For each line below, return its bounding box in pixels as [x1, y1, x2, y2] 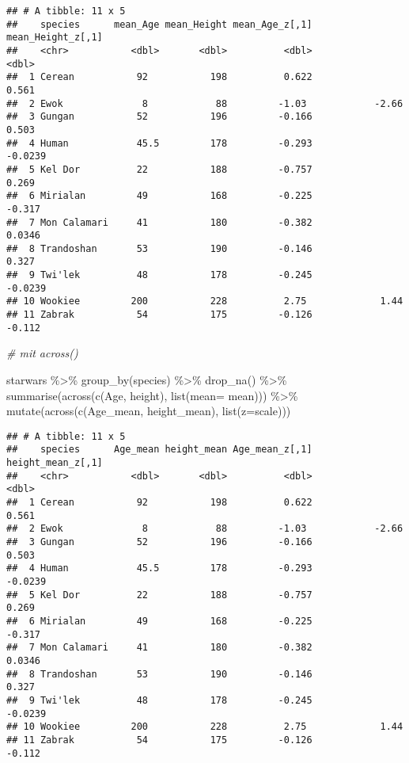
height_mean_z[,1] [6, 457, 103, 469]
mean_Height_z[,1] [6, 32, 103, 44]
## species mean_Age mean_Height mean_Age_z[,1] [6, 18, 312, 30]
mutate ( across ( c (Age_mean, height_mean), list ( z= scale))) [6, 402, 291, 419]
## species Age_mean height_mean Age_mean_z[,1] [6, 444, 312, 456]
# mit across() [6, 345, 78, 361]
